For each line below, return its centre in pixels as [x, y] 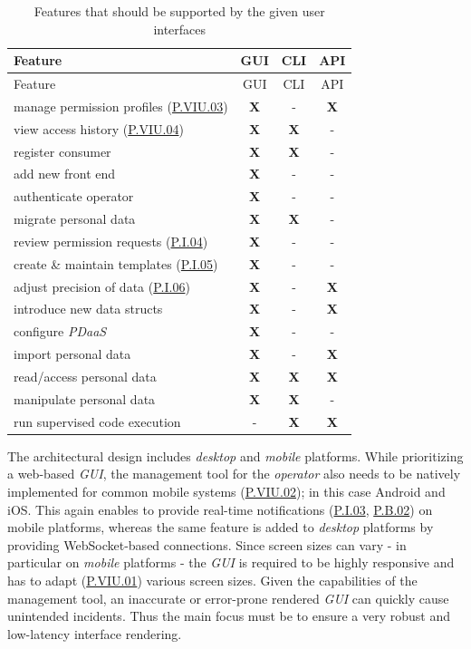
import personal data [72, 354]
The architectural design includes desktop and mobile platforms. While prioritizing [235, 455]
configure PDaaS [60, 331]
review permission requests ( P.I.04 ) [111, 241]
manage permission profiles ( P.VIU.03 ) [121, 106]
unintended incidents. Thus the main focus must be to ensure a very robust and [229, 616]
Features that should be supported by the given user [179, 11]
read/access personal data [85, 376]
